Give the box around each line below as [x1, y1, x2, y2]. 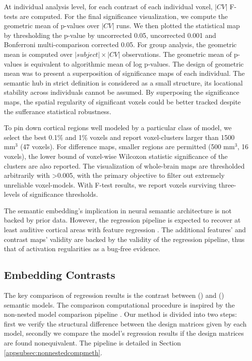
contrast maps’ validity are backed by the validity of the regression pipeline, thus [4, 234, 245, 244]
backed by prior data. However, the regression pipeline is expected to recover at [4, 215, 241, 225]
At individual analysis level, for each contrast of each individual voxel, [4, 1, 213, 11]
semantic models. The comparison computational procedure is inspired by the [4, 299, 235, 309]
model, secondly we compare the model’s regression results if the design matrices [4, 328, 244, 338]
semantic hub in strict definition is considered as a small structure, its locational [4, 77, 243, 87]
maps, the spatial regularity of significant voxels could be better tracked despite [4, 96, 241, 106]
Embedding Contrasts [4, 267, 116, 282]
